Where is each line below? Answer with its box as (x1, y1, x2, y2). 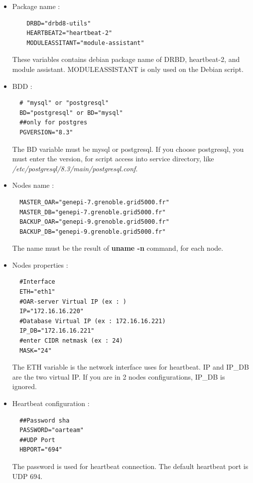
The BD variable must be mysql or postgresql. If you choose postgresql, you (12, 143, 244, 154)
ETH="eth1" (19, 288, 55, 296)
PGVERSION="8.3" (19, 128, 73, 136)
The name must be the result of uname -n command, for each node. (12, 243, 224, 253)
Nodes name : (12, 180, 54, 190)
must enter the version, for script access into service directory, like (12, 153, 214, 164)
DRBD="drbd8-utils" (26, 19, 91, 27)
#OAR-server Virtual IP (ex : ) (19, 298, 126, 305)
